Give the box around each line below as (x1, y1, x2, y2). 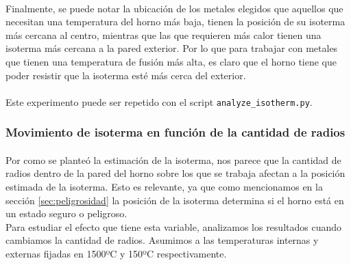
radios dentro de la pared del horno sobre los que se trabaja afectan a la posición (5, 166, 346, 180)
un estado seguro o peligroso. (5, 206, 128, 221)
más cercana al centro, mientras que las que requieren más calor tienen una (5, 27, 322, 42)
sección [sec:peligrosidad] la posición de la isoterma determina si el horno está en (5, 193, 344, 207)
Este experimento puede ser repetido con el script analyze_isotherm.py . (5, 94, 313, 109)
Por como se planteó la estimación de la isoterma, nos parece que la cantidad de (5, 152, 341, 167)
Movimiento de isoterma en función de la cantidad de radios (5, 124, 346, 141)
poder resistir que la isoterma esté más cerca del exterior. (5, 68, 246, 82)
